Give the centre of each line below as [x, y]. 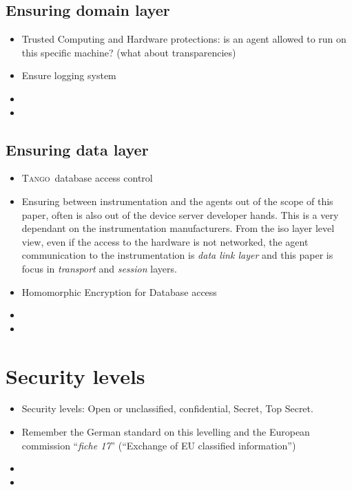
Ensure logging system [69, 75]
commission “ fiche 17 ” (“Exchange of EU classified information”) [159, 445]
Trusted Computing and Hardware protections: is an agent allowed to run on [184, 39]
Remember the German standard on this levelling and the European [166, 432]
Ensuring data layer [77, 149]
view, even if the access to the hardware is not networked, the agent [165, 241]
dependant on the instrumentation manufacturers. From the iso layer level [178, 228]
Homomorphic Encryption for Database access [119, 291]
